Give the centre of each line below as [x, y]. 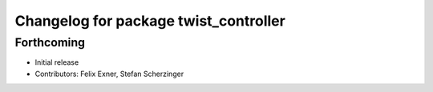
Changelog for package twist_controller [150, 21]
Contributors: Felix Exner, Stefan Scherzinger [109, 74]
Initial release [57, 62]
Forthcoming [50, 42]
